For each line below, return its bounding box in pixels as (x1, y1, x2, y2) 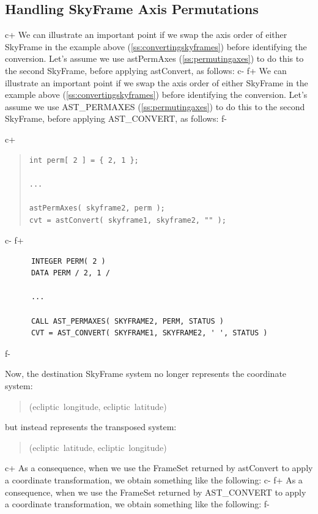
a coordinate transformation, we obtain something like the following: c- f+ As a (5, 474, 303, 486)
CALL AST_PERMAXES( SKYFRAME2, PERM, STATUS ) (31, 316, 224, 326)
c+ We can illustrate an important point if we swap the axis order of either (5, 28, 287, 41)
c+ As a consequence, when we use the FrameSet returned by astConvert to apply (5, 461, 313, 474)
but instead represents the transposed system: (5, 420, 177, 433)
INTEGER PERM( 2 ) (31, 256, 106, 266)
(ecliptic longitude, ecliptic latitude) (29, 400, 167, 412)
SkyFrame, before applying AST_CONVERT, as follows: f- (5, 112, 227, 125)
